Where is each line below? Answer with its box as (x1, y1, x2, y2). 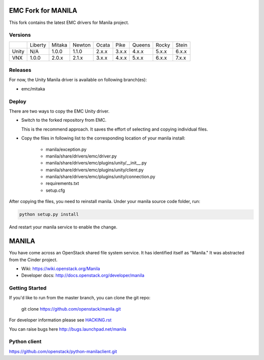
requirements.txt (45, 180, 79, 186)
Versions (9, 32, 31, 39)
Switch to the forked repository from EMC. (21, 117, 107, 123)
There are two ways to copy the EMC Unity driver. (9, 108, 110, 114)
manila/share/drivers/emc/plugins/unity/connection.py (45, 174, 155, 180)
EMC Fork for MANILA (9, 6, 78, 15)
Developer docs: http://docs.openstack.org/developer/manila (21, 272, 145, 278)
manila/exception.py (45, 146, 87, 152)
